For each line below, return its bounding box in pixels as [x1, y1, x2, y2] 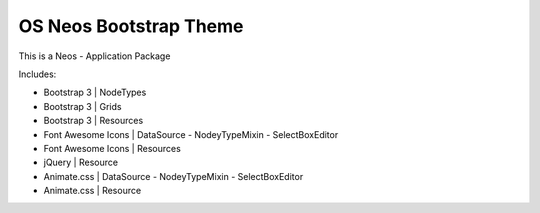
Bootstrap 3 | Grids [43, 100, 122, 112]
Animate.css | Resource [43, 185, 142, 197]
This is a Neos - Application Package [18, 50, 171, 62]
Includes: [18, 68, 57, 80]
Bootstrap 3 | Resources [43, 115, 144, 127]
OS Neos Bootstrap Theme [18, 15, 244, 37]
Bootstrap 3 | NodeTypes [43, 86, 147, 99]
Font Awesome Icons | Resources [43, 142, 182, 154]
